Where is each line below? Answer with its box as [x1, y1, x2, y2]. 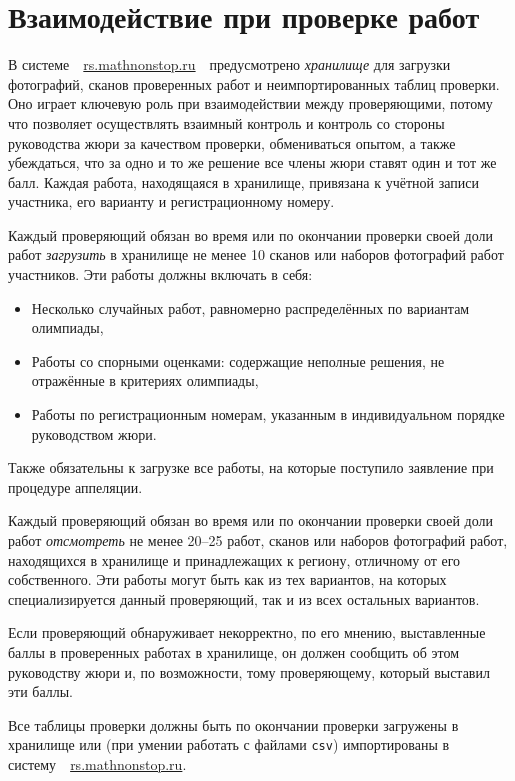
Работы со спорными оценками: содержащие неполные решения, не [31, 350, 445, 371]
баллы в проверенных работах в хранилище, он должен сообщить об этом [8, 641, 460, 662]
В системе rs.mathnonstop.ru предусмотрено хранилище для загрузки [8, 54, 451, 75]
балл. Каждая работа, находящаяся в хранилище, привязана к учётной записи [8, 171, 479, 192]
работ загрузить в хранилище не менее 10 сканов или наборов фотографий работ [8, 244, 504, 265]
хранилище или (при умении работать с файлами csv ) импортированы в [8, 734, 450, 755]
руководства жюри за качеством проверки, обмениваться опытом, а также [8, 132, 456, 153]
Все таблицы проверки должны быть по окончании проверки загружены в [8, 714, 459, 735]
